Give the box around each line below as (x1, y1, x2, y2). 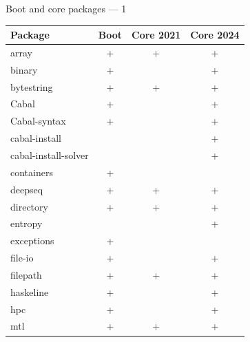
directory (10, 199, 48, 213)
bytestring (10, 79, 53, 94)
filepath (10, 267, 42, 281)
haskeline (10, 284, 49, 299)
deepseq (10, 182, 43, 196)
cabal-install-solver (10, 148, 89, 162)
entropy (10, 216, 43, 231)
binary (10, 62, 38, 76)
